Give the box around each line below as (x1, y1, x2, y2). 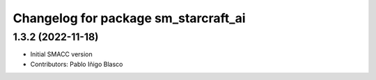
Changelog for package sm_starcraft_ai (13, 10, 246, 26)
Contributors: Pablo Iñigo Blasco (30, 60, 123, 68)
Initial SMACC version (30, 50, 93, 58)
